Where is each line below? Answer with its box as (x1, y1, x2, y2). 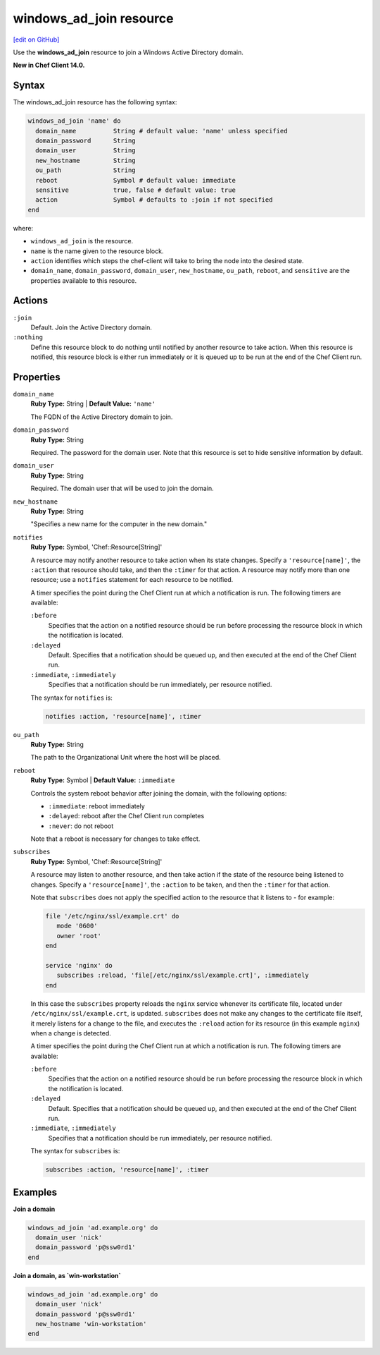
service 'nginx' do (45, 961, 113, 969)
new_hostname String (35, 156, 137, 164)
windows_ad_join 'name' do (27, 117, 121, 125)
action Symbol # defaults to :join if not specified (35, 196, 273, 204)
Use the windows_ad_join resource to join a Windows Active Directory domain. (13, 48, 244, 56)
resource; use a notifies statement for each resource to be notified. (30, 576, 234, 584)
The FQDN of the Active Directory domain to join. (30, 413, 173, 421)
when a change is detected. (30, 1028, 112, 1037)
